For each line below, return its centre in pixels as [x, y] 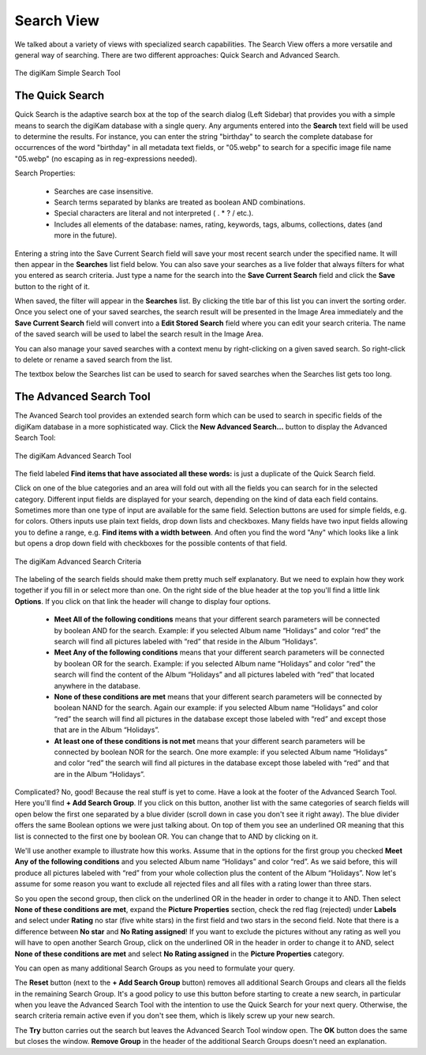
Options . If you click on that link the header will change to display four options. [143, 601]
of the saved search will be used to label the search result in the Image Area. [139, 334]
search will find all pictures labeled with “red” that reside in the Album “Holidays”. [186, 641]
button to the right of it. [52, 286]
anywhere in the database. [97, 685]
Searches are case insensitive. [104, 191]
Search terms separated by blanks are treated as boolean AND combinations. [179, 202]
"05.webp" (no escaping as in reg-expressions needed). [106, 159]
